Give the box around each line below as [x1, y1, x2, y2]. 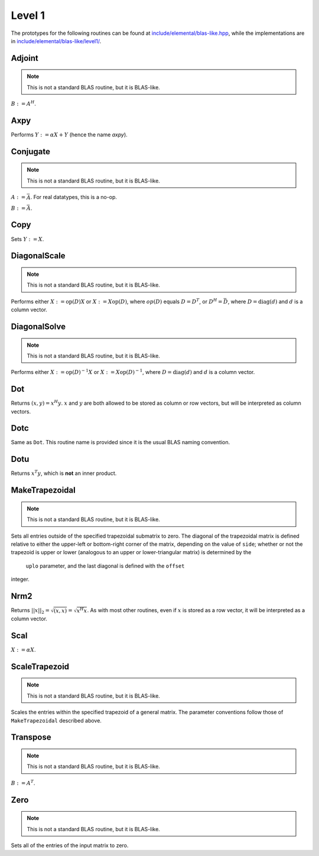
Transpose [11, 733, 51, 743]
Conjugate [11, 147, 50, 157]
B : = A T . [11, 779, 35, 786]
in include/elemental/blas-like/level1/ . [11, 37, 102, 44]
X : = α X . [11, 646, 36, 653]
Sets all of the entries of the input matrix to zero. [11, 842, 129, 849]
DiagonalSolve [11, 321, 66, 331]
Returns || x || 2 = [11, 607, 50, 615]
